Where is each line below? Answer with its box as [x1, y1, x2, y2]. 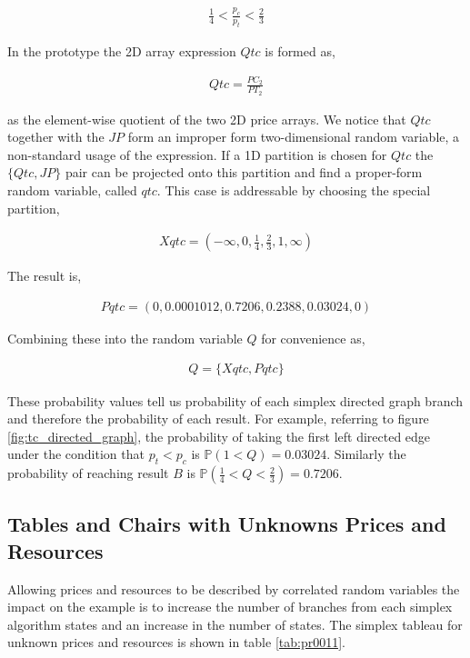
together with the [7, 127, 105, 146]
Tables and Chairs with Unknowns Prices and [7, 510, 446, 538]
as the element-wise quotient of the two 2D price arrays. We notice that [7, 109, 406, 128]
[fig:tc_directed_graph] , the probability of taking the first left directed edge [7, 426, 431, 445]
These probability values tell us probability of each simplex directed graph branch [7, 391, 464, 410]
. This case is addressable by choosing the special [156, 181, 431, 200]
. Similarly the [326, 444, 406, 464]
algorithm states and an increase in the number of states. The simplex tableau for [7, 614, 463, 633]
